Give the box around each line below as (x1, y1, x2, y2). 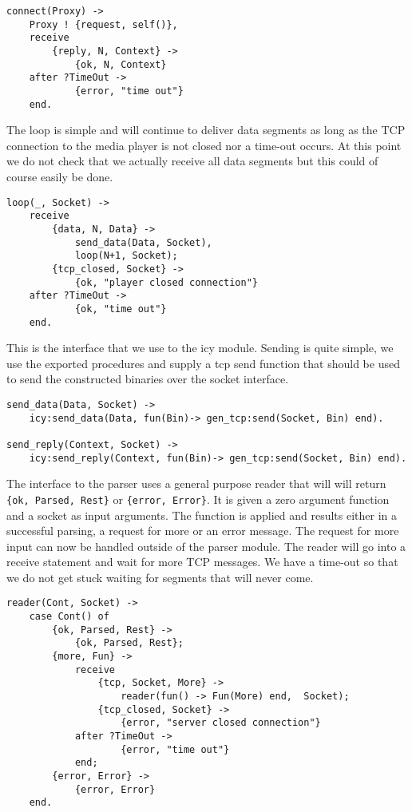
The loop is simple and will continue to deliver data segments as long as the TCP (6, 121, 406, 138)
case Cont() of (29, 611, 109, 623)
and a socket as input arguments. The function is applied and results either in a (6, 506, 398, 523)
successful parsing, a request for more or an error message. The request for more (6, 522, 399, 539)
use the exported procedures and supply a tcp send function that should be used (6, 355, 400, 371)
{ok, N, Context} (74, 58, 167, 70)
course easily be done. (6, 168, 113, 185)
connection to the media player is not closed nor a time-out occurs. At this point (6, 137, 402, 153)
